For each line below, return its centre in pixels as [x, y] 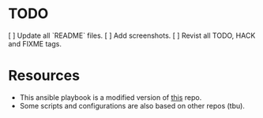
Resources [44, 76]
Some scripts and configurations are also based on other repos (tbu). [132, 105]
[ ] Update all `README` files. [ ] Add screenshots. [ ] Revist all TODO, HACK [132, 35]
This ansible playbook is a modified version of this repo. [111, 97]
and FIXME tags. [35, 43]
